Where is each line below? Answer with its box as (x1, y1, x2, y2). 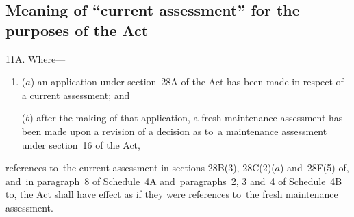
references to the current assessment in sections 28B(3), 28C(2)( (5, 160, 275, 175)
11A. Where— (5, 51, 66, 66)
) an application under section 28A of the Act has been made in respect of (30, 74, 344, 89)
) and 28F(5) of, (280, 160, 349, 175)
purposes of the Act (5, 19, 149, 40)
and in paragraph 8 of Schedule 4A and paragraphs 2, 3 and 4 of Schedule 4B (5, 173, 342, 188)
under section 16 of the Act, (21, 137, 140, 151)
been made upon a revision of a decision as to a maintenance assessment (21, 124, 327, 138)
